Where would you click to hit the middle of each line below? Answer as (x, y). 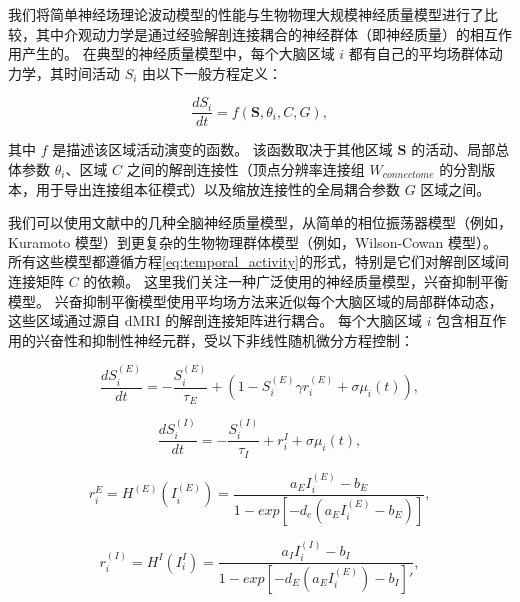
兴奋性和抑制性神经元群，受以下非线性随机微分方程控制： (224, 339)
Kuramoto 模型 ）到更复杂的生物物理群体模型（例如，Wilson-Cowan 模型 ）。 (252, 241)
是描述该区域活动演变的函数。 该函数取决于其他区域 (222, 149)
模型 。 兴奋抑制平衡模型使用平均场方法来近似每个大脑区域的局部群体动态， (255, 300)
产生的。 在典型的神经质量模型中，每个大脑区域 (178, 53)
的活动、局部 (453, 149)
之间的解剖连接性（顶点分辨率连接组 (245, 169)
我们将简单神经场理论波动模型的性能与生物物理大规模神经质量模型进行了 (246, 14)
